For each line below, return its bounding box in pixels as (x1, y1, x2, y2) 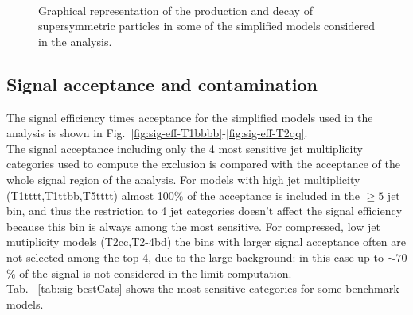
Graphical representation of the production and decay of (38, 2, 313, 18)
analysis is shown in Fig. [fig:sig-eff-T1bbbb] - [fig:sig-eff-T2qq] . (6, 125, 308, 141)
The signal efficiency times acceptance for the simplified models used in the (6, 109, 373, 125)
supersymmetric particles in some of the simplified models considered (38, 17, 375, 34)
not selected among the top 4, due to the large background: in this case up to (6, 248, 384, 265)
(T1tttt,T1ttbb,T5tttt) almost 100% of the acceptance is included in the (6, 186, 360, 203)
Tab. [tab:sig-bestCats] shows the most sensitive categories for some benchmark (6, 280, 399, 297)
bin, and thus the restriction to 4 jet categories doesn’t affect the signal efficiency (6, 202, 403, 219)
